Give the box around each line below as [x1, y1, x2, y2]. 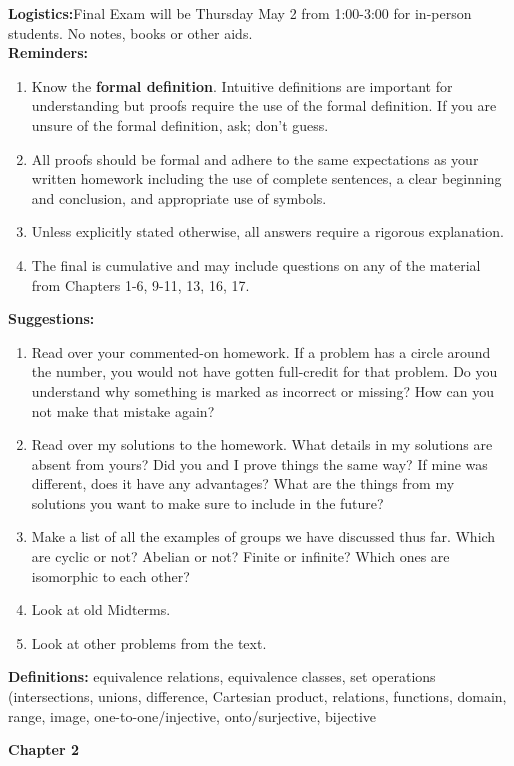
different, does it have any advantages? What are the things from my [31, 473, 455, 494]
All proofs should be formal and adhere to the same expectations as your [31, 148, 479, 169]
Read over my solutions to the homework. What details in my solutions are [31, 434, 493, 455]
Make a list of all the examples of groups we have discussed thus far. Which [31, 526, 496, 547]
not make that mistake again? [31, 400, 215, 421]
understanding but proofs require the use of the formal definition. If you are [31, 95, 497, 116]
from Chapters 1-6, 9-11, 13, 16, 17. [31, 274, 250, 295]
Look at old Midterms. [31, 599, 171, 620]
